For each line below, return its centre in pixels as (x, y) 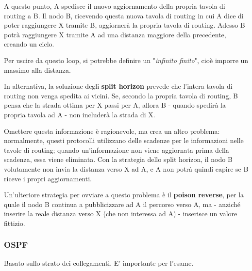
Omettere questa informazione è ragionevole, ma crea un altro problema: (112, 131)
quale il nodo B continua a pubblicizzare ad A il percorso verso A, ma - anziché (122, 204)
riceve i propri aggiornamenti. (48, 178)
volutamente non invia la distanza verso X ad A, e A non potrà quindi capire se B (126, 168)
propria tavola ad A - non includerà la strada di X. (80, 114)
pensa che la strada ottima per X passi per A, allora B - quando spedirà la (115, 105)
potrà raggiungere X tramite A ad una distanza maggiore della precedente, (115, 34)
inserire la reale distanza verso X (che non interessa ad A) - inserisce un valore (121, 214)
